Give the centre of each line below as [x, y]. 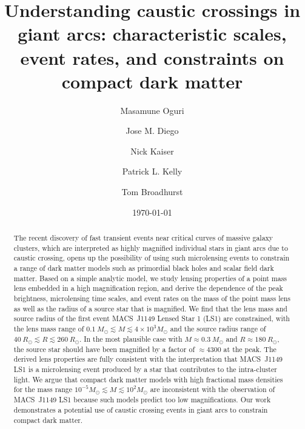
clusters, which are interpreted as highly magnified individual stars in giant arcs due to [151, 248]
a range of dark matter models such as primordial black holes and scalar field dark [144, 268]
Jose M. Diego [152, 131]
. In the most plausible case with [131, 338]
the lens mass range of [49, 328]
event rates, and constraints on [152, 57]
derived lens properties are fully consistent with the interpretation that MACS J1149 [148, 359]
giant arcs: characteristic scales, [152, 34]
